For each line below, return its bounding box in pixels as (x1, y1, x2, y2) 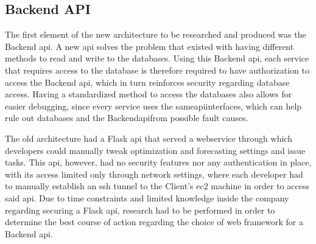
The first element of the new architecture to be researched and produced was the (5, 28, 306, 41)
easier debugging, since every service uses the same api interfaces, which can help (5, 99, 302, 112)
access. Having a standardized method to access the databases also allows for (5, 88, 292, 100)
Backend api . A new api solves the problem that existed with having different (5, 40, 294, 52)
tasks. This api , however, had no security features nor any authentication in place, (5, 156, 312, 169)
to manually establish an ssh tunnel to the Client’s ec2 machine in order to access (5, 180, 309, 192)
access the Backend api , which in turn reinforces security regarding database (5, 75, 290, 88)
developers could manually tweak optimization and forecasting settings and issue (5, 144, 306, 156)
